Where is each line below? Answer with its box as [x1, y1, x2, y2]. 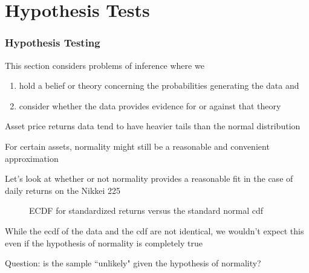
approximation [5, 152, 59, 164]
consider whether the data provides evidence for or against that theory [19, 99, 281, 112]
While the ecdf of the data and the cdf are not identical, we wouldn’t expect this [5, 224, 304, 237]
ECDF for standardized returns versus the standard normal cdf [29, 204, 264, 217]
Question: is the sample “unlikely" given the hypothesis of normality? [5, 257, 261, 269]
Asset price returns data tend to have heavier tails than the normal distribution [5, 120, 301, 132]
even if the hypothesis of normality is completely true [5, 236, 203, 249]
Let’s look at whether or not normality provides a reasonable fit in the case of [5, 172, 293, 185]
